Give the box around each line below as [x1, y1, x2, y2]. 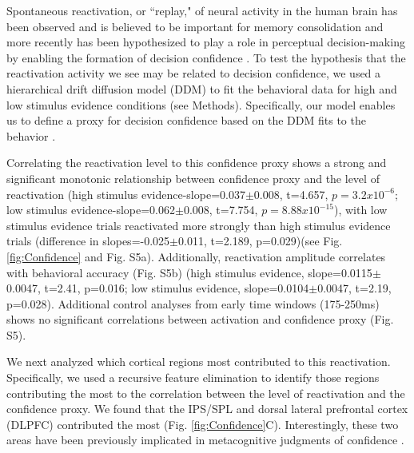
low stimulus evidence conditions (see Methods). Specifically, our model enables [6, 96, 396, 113]
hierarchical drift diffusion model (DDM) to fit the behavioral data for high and [6, 80, 397, 97]
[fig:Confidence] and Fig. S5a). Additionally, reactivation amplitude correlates [6, 248, 386, 264]
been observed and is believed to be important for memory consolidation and [6, 18, 384, 34]
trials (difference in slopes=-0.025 [6, 232, 170, 249]
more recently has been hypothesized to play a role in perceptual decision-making [6, 34, 405, 50]
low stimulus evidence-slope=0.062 [6, 201, 175, 218]
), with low [333, 201, 388, 218]
